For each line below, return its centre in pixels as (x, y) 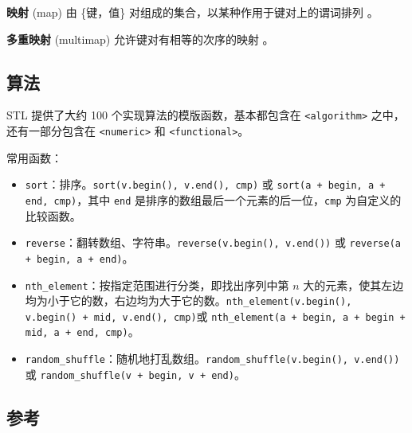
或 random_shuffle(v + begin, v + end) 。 (135, 374)
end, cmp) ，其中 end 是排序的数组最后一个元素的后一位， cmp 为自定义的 (213, 199)
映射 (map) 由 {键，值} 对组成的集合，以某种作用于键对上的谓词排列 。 (192, 12)
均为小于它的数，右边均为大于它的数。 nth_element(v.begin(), (188, 300)
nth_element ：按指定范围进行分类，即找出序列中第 (157, 285)
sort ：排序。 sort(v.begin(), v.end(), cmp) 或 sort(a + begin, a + (205, 184)
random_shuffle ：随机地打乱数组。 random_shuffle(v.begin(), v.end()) (212, 359)
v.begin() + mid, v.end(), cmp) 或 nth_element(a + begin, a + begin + (215, 316)
